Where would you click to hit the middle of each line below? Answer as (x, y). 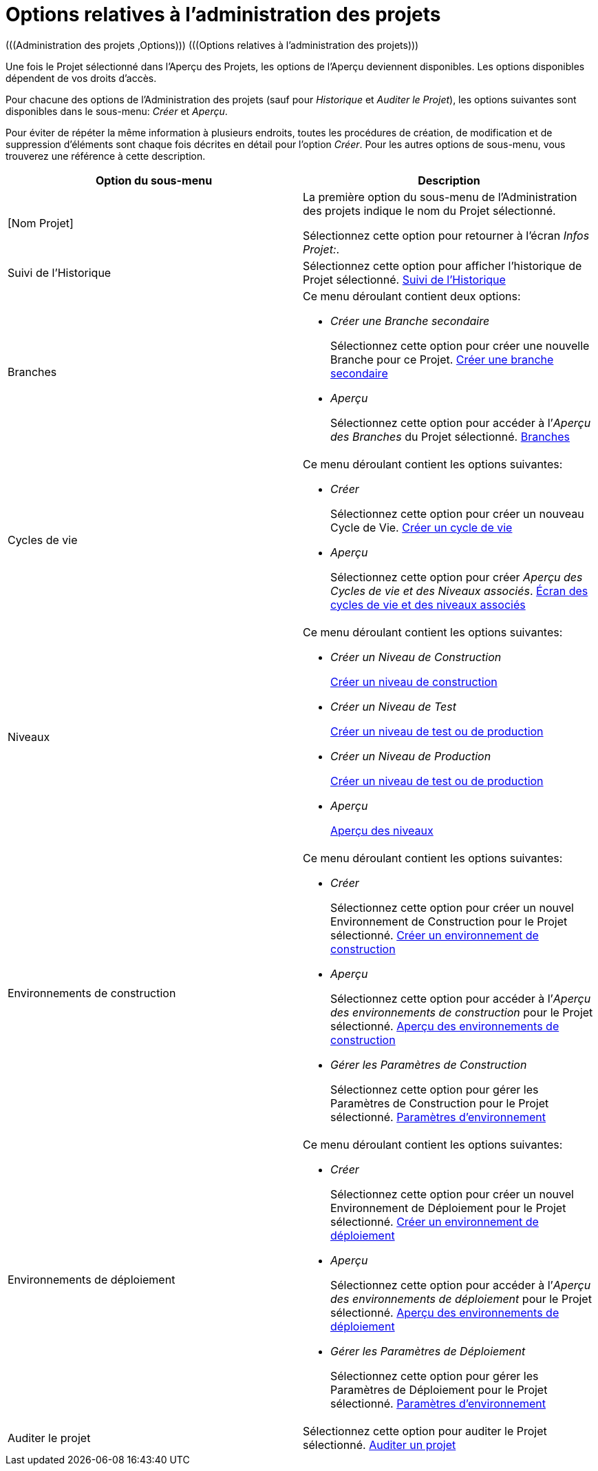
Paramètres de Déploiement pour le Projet (439, 1389)
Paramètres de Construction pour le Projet (440, 1103)
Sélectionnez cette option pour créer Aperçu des (457, 577)
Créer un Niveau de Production (411, 756)
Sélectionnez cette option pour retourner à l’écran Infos (446, 235)
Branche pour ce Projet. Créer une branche (442, 359)
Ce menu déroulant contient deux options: (412, 296)
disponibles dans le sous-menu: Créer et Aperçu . (117, 111)
